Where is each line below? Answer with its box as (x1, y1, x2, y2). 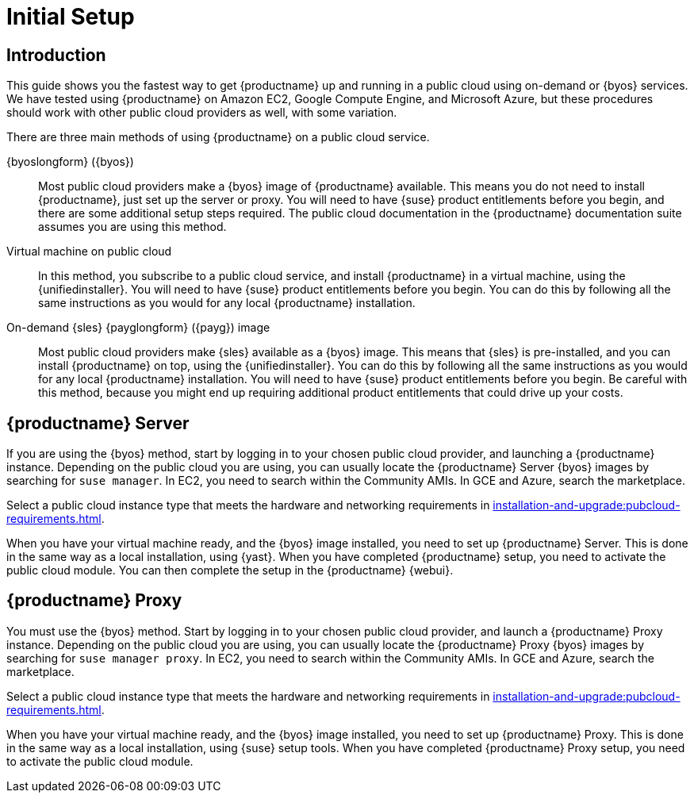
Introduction (6, 44, 106, 65)
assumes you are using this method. (38, 220, 227, 234)
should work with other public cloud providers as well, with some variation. (6, 106, 397, 120)
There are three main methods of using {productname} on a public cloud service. (6, 130, 430, 144)
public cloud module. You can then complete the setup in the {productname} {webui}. (6, 563, 454, 578)
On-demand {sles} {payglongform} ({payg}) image (6, 321, 270, 335)
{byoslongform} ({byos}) (6, 155, 134, 169)
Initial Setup (6, 3, 135, 30)
